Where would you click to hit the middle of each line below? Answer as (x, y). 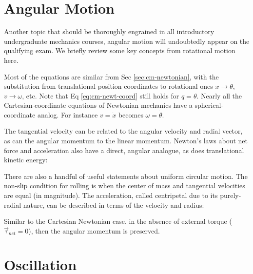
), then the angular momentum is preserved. (94, 230)
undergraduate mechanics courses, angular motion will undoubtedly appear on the (127, 41)
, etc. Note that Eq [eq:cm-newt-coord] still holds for (101, 95)
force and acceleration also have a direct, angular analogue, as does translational (124, 150)
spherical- (209, 105)
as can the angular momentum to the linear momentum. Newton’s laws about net (126, 141)
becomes (131, 114)
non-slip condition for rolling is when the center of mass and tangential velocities (125, 186)
